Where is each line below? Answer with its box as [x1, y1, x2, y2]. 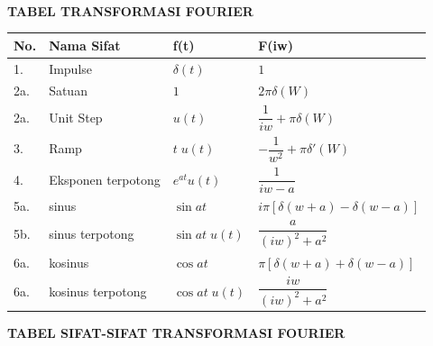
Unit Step [49, 107, 103, 126]
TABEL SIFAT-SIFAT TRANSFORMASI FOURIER [7, 323, 345, 342]
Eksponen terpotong [49, 169, 161, 188]
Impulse [49, 59, 93, 77]
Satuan [49, 81, 88, 100]
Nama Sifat [49, 35, 121, 54]
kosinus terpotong [49, 282, 147, 301]
